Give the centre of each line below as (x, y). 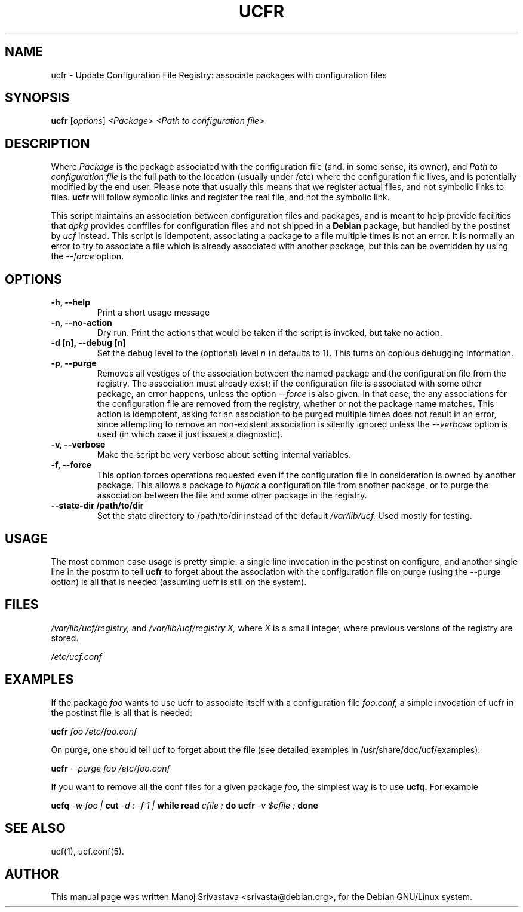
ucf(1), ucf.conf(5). (87, 851)
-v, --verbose (78, 445)
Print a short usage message (153, 313)
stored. (65, 638)
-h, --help (70, 302)
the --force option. (87, 256)
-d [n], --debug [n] (88, 343)
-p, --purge (74, 363)
